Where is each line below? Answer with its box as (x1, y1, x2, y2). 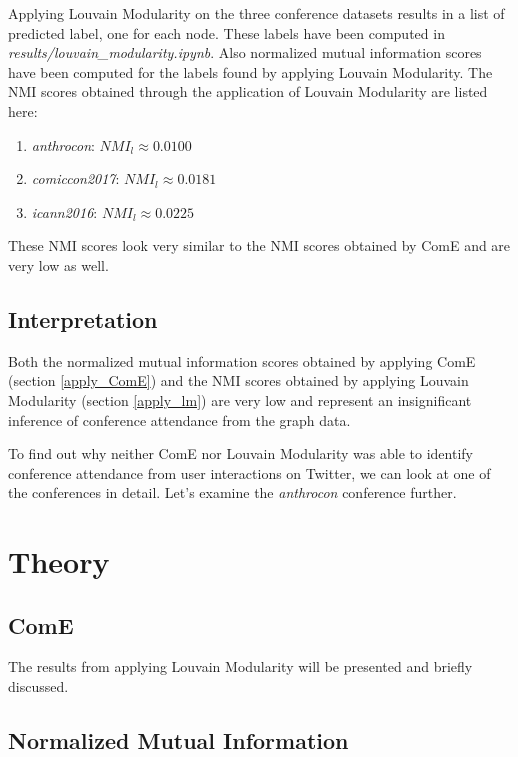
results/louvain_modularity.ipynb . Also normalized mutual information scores (8, 42, 482, 63)
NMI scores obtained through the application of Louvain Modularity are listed (8, 81, 488, 102)
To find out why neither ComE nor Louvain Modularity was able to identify (8, 443, 473, 464)
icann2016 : (31, 201, 98, 222)
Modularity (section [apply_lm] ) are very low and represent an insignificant (8, 389, 472, 410)
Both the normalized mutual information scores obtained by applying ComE (8, 350, 476, 371)
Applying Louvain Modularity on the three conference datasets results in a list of (8, 3, 505, 23)
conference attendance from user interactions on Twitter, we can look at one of (8, 462, 491, 483)
